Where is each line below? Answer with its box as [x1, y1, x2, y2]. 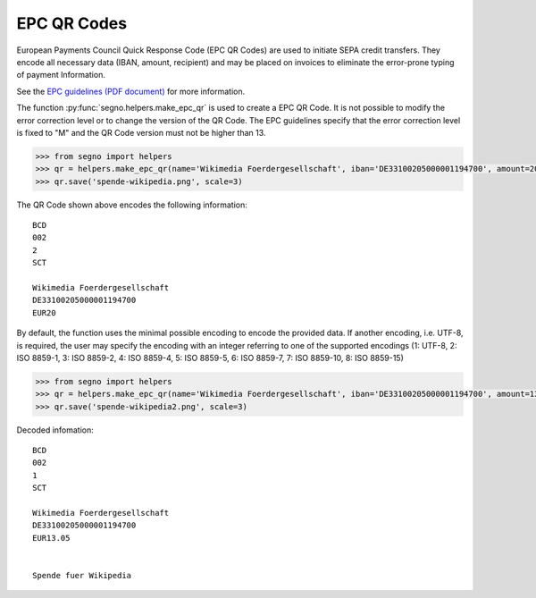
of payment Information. [16, 70, 106, 80]
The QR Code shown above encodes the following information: [16, 199, 247, 210]
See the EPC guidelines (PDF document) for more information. [16, 86, 246, 97]
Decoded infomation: [16, 425, 94, 435]
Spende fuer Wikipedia [32, 570, 132, 580]
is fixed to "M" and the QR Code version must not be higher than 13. [16, 127, 266, 138]
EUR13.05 [32, 533, 71, 543]
